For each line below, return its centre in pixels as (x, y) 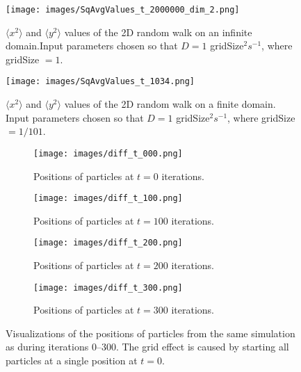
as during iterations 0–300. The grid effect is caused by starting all (147, 347)
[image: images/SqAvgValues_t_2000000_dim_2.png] (123, 10)
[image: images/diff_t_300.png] (108, 288)
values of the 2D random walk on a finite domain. (170, 104)
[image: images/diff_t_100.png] (108, 199)
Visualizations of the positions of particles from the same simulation (150, 333)
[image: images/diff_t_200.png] (108, 243)
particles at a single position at (72, 361)
